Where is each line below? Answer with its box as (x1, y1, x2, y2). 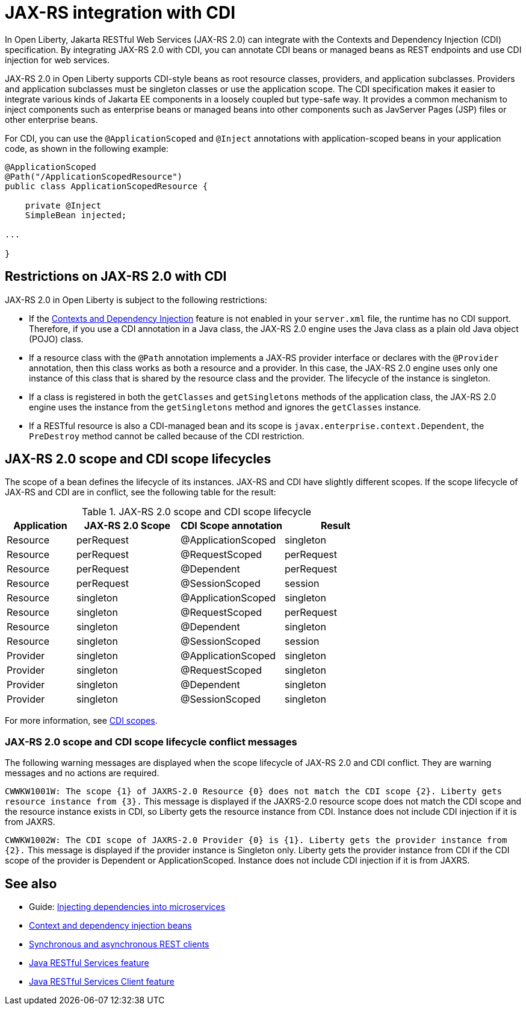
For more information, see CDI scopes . (5, 715, 158, 726)
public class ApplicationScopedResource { (5, 181, 208, 191)
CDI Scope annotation (180, 519, 282, 532)
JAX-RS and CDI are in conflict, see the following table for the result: (5, 487, 276, 498)
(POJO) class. (29, 333, 84, 344)
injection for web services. (5, 54, 110, 65)
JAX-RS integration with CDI (5, 2, 236, 23)
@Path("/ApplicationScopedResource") (5, 171, 183, 181)
